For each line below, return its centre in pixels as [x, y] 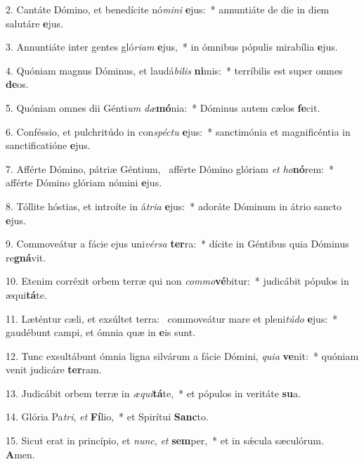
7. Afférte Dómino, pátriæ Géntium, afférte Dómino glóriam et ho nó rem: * [170, 168]
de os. [17, 84]
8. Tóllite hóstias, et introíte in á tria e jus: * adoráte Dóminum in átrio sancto [174, 206]
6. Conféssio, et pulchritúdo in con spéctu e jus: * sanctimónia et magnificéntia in [178, 131]
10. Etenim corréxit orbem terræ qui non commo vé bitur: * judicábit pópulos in [177, 281]
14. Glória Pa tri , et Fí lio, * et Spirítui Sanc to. [107, 417]
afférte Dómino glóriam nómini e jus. [84, 182]
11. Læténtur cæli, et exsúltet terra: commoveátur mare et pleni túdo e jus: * [172, 318]
